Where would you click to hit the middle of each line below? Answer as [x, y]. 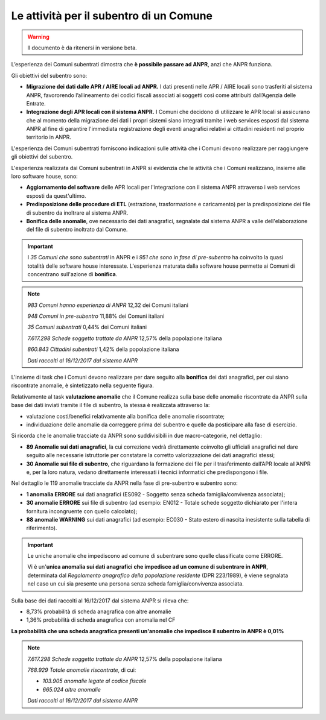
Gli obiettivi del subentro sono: [49, 75]
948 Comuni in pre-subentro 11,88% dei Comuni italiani [96, 316]
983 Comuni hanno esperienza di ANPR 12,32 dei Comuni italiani [108, 305]
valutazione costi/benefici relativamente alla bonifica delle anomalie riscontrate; [126, 416]
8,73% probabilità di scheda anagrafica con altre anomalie [99, 611]
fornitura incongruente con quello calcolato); [82, 511]
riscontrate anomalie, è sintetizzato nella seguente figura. [82, 385]
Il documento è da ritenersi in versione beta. [82, 48]
